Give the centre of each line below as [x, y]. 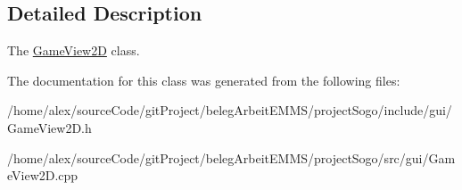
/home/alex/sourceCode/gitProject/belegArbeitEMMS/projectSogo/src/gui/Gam [231, 157]
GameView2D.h [49, 127]
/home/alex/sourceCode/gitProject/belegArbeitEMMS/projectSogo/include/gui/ [230, 110]
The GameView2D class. [74, 50]
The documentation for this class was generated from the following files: [204, 80]
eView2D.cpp [43, 175]
